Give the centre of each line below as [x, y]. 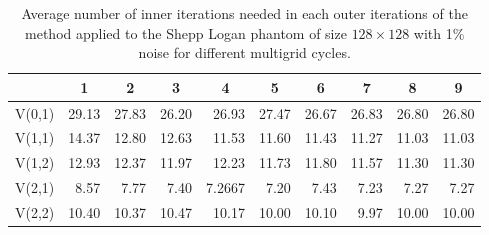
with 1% [439, 32]
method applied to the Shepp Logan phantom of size [186, 32]
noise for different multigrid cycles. [244, 52]
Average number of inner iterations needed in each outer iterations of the [244, 13]
